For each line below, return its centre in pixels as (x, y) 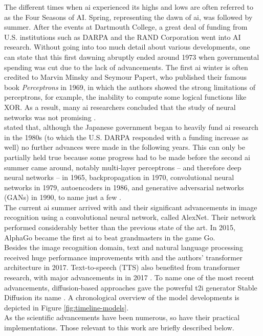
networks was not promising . (50, 117)
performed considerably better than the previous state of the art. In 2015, (120, 227)
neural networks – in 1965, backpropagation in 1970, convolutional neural (119, 177)
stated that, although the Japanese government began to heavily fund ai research (131, 127)
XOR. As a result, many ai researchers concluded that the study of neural (120, 107)
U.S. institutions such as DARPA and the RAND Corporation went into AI (123, 37)
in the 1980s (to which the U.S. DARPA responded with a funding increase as (126, 137)
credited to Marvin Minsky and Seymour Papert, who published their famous (125, 77)
